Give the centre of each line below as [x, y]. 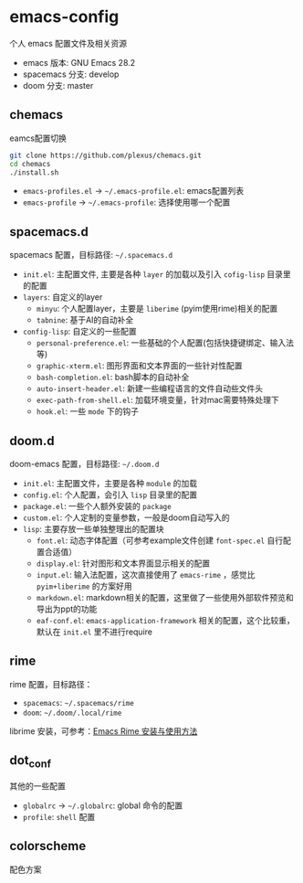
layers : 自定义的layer [63, 297]
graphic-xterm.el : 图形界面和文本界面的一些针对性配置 [140, 366]
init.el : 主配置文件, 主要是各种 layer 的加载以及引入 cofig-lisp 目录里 [157, 274]
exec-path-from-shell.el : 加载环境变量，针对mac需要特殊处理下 [158, 400]
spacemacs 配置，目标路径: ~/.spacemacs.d [91, 255]
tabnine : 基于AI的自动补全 [85, 320]
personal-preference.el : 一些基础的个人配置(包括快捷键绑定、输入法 [165, 343]
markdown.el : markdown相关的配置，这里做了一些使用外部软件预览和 [165, 597]
